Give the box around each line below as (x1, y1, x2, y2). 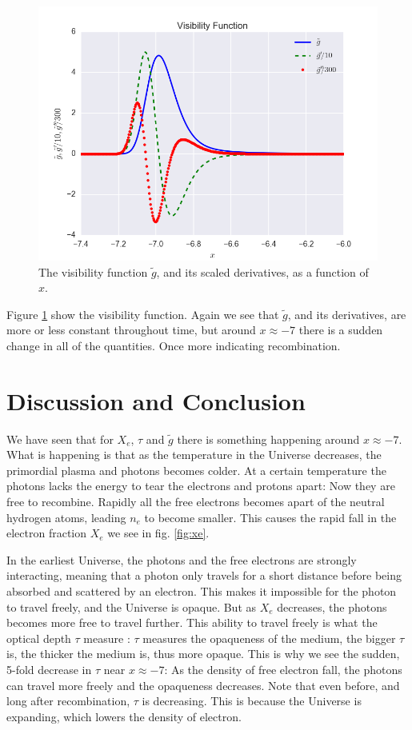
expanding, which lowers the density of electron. (6, 708, 242, 724)
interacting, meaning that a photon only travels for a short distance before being (6, 567, 402, 584)
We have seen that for (6, 430, 114, 447)
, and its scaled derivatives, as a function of (156, 263, 369, 280)
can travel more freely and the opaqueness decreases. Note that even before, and (6, 676, 400, 693)
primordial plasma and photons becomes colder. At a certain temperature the (6, 461, 386, 478)
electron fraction (6, 525, 87, 541)
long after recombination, (6, 692, 130, 709)
